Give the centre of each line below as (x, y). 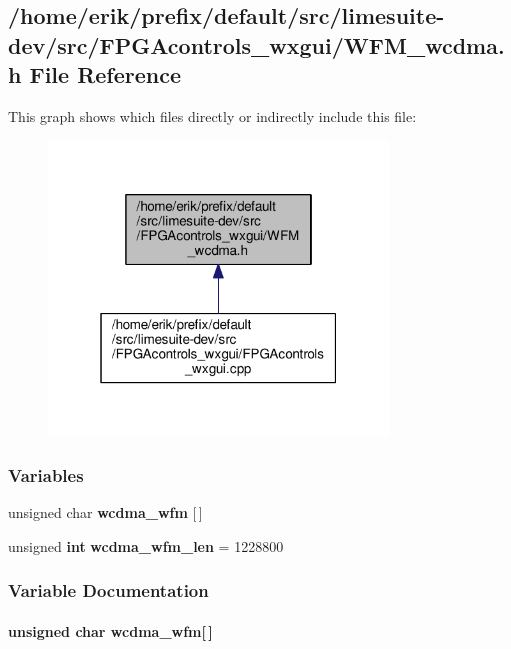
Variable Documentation (108, 590)
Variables (46, 475)
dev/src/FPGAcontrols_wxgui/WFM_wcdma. (256, 44)
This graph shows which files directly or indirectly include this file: (212, 115)
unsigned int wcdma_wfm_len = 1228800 (146, 545)
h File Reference (95, 74)
